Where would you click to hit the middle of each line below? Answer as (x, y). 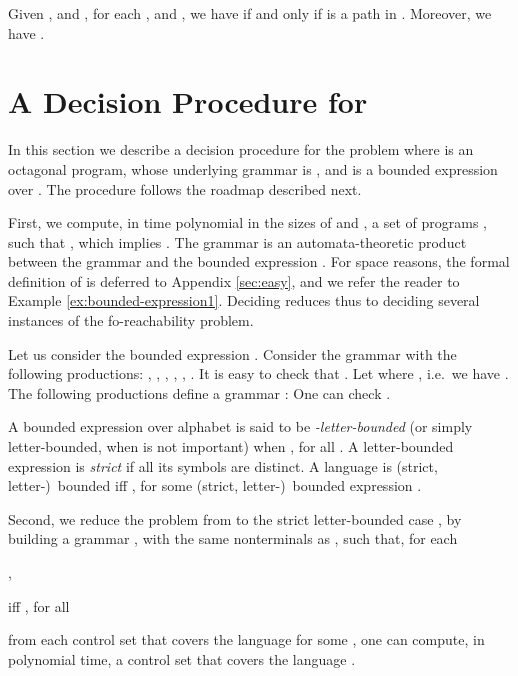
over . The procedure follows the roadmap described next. (185, 188)
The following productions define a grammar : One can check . (199, 392)
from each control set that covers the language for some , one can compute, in (246, 639)
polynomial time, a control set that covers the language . (182, 658)
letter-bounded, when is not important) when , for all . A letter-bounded (231, 446)
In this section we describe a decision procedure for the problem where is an (241, 149)
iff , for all (39, 605)
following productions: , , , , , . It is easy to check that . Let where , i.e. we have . (258, 373)
